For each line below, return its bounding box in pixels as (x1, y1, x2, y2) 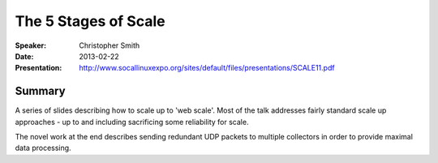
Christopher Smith (79, 41, 140, 50)
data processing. (15, 143, 72, 153)
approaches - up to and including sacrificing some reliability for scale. (15, 117, 249, 127)
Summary (15, 84, 66, 98)
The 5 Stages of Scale (15, 12, 165, 30)
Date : (15, 51, 34, 61)
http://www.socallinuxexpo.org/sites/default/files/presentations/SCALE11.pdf (79, 63, 336, 73)
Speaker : (15, 41, 47, 50)
